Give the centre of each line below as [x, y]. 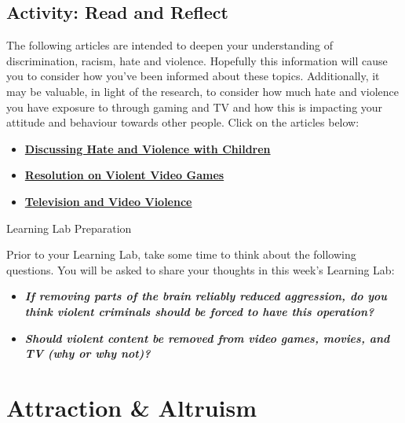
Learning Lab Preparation [69, 228]
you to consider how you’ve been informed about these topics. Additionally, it [193, 76]
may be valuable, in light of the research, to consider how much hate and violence [202, 91]
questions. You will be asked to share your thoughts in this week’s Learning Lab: [201, 269]
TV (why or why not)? [88, 353]
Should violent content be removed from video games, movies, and [207, 338]
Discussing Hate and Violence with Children [148, 148]
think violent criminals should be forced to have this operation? [199, 311]
